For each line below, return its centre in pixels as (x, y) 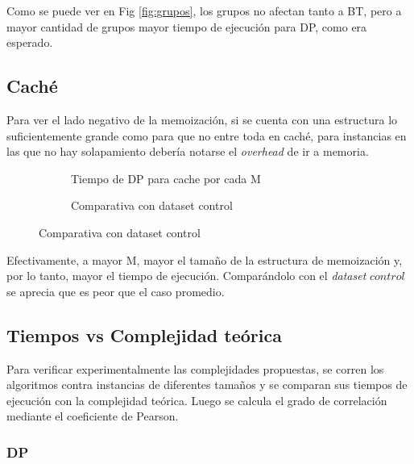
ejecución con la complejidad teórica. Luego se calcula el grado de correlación (197, 400)
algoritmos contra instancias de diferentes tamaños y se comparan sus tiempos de (207, 385)
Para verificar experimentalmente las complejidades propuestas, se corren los (195, 368)
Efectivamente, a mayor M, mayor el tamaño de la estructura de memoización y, (205, 259)
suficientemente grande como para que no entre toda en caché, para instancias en (207, 135)
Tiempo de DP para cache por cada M (166, 178)
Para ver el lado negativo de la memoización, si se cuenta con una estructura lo (202, 119)
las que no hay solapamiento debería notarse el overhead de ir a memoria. (188, 151)
